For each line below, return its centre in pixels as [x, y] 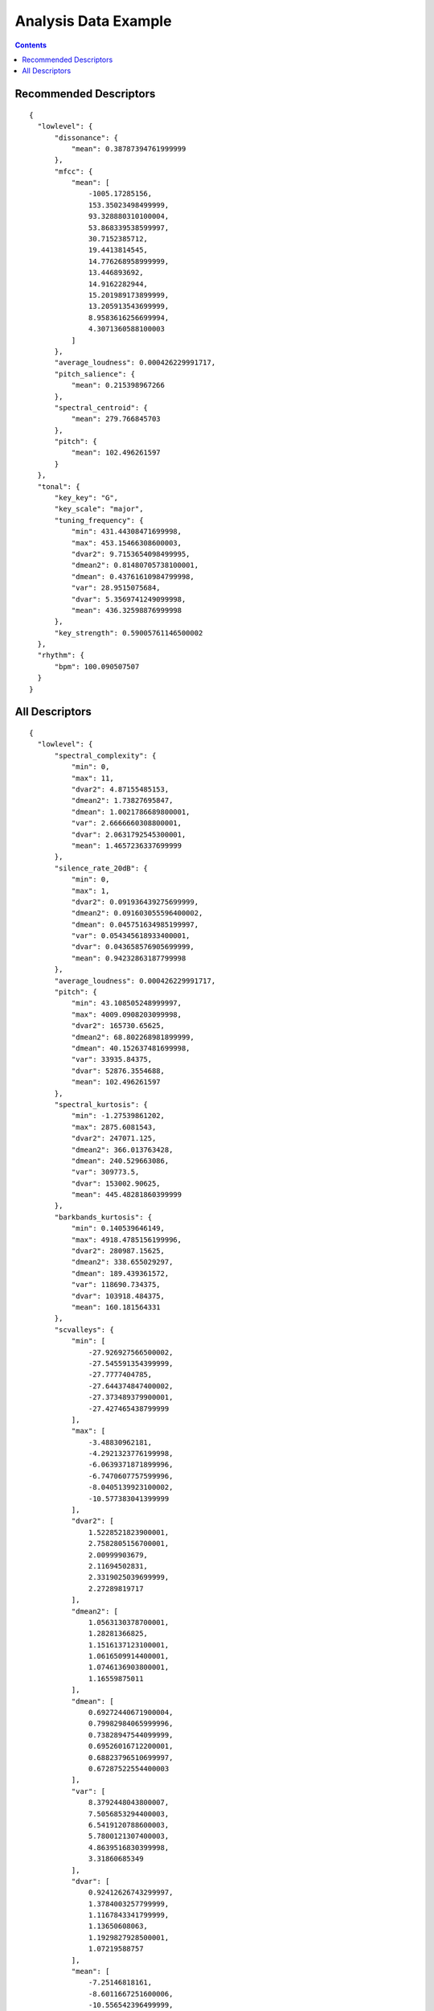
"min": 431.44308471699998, [127, 532]
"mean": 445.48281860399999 [127, 1195]
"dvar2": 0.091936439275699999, [135, 902]
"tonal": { [59, 486]
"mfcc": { [74, 171]
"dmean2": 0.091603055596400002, [137, 913]
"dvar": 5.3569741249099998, [129, 599]
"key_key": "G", [86, 498]
